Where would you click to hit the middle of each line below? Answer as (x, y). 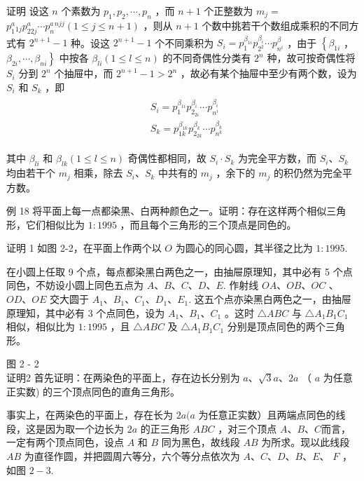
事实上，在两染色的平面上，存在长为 (90, 415)
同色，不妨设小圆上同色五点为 (75, 285)
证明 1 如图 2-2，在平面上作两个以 (84, 248)
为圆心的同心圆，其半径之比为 (244, 248)
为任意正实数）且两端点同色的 (267, 415)
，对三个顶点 (247, 428)
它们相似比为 (55, 224)
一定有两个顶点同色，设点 (65, 442)
